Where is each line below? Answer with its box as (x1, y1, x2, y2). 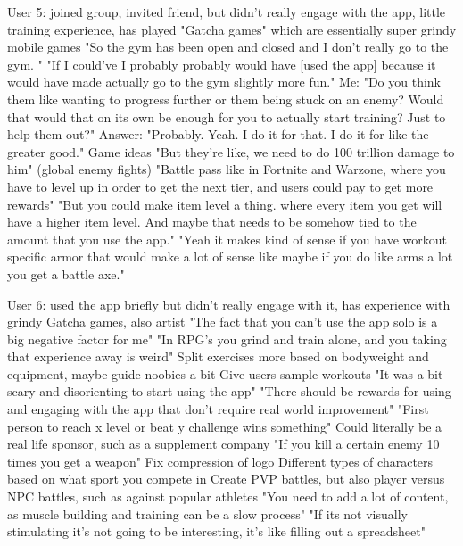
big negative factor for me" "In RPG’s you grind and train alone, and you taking (7, 329, 447, 348)
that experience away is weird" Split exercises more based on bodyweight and (7, 347, 429, 366)
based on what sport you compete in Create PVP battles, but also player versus (7, 469, 445, 488)
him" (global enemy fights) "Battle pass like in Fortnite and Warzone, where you (7, 160, 446, 178)
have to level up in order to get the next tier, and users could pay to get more (7, 177, 434, 195)
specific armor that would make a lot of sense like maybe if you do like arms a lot (7, 247, 453, 266)
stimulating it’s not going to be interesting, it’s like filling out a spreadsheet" (7, 522, 426, 541)
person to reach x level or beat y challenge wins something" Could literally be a (7, 417, 442, 435)
